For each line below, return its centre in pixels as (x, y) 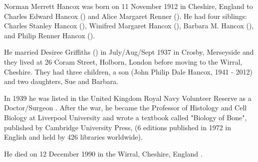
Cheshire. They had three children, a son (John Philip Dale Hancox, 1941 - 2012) (128, 71)
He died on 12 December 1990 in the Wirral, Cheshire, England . (103, 153)
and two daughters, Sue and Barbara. (61, 81)
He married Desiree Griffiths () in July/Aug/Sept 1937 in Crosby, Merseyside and (129, 52)
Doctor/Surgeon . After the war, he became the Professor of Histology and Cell (126, 108)
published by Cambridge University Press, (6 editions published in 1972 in (118, 127)
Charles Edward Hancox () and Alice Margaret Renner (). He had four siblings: (126, 16)
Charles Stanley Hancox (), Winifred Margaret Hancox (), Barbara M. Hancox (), (129, 26)
